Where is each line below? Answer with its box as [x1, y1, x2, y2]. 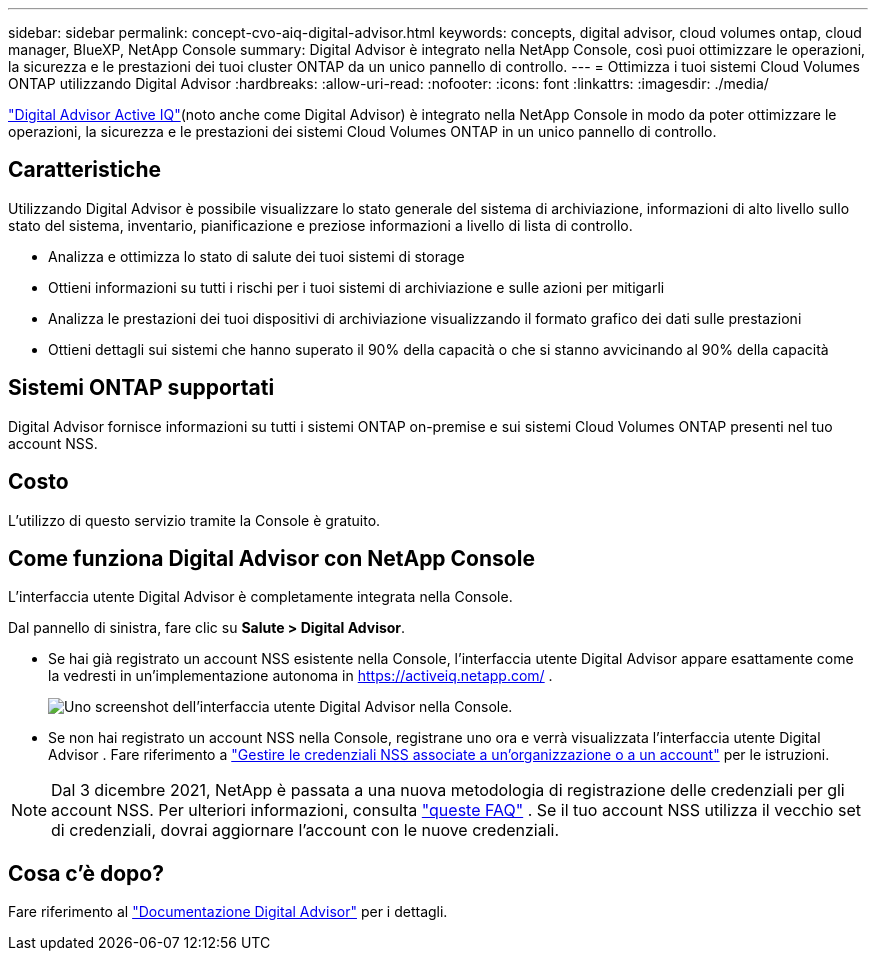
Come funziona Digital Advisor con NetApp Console [8, 545, 535, 571]
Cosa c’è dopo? [8, 860, 164, 886]
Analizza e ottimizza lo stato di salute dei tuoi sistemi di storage [48, 247, 465, 265]
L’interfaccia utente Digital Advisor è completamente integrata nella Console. [8, 588, 513, 606]
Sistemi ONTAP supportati [8, 375, 275, 401]
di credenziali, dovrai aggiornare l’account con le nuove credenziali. [51, 820, 560, 841]
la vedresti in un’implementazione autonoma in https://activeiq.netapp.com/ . [48, 667, 553, 685]
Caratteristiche [8, 157, 162, 183]
